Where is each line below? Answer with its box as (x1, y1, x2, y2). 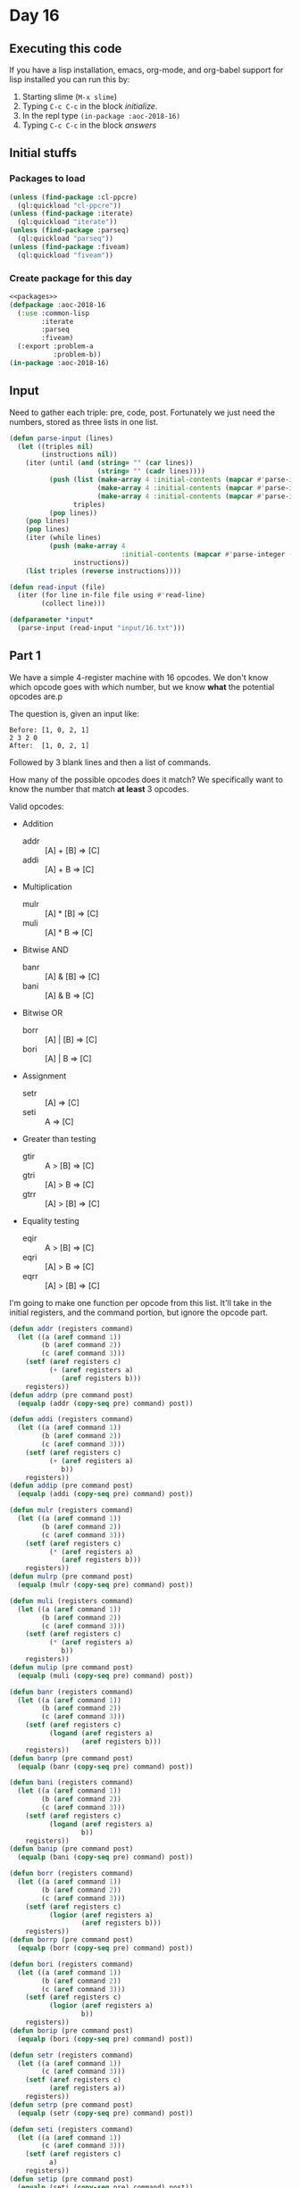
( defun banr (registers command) (9, 1687, 134, 1696)
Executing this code (9, 41, 122, 56)
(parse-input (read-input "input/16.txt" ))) (17, 624, 186, 633)
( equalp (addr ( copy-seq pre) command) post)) (17, 1399, 194, 1408)
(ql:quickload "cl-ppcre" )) (17, 201, 122, 210)
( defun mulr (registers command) (9, 1506, 134, 1515)
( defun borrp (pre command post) (9, 1935, 134, 1944)
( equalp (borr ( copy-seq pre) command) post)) (17, 1943, 194, 1953)
